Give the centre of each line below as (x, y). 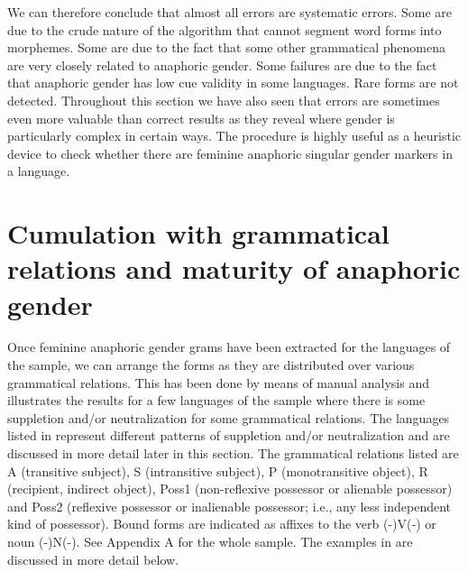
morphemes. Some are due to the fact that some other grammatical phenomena (226, 47)
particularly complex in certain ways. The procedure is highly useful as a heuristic (234, 136)
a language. (39, 171)
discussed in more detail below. (93, 559)
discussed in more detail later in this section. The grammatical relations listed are (233, 453)
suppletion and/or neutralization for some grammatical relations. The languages (229, 417)
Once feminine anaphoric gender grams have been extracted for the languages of (229, 347)
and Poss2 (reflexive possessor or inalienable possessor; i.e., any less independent (229, 506)
